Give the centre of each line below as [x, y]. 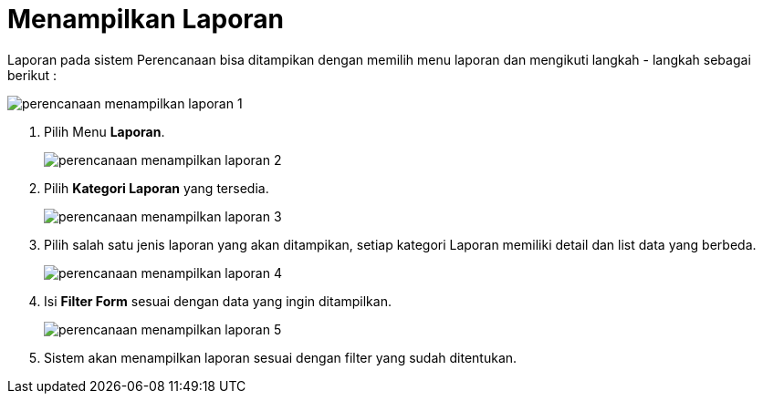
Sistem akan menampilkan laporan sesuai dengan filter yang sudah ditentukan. [281, 357]
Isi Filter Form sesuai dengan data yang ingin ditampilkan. [218, 301]
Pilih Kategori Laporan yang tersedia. [157, 188]
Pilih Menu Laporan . [105, 131]
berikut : [32, 75]
